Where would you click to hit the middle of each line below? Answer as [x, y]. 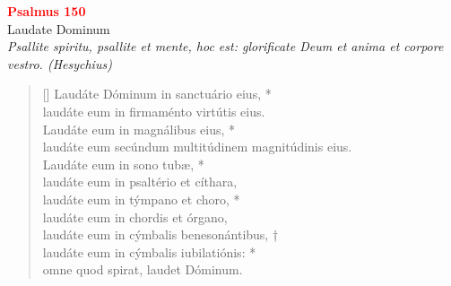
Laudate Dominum [59, 28]
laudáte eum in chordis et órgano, [135, 217]
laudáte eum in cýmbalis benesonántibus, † [160, 234]
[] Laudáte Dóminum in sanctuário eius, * [157, 94]
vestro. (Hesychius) [60, 63]
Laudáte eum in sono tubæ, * [123, 164]
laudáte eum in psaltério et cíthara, [140, 182]
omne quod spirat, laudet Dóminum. [143, 269]
